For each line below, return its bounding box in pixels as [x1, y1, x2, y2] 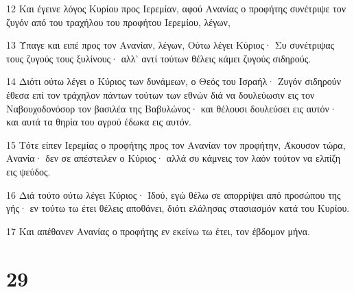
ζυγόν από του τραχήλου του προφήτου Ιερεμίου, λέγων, [6, 14, 231, 29]
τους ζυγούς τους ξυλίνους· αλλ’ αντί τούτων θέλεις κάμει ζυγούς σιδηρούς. [6, 51, 311, 65]
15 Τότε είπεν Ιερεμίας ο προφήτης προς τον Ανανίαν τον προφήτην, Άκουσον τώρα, [6, 137, 346, 151]
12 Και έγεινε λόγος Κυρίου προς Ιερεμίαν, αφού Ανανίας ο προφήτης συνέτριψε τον [6, 1, 346, 15]
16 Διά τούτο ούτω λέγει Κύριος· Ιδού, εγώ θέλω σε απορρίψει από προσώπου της [6, 187, 341, 202]
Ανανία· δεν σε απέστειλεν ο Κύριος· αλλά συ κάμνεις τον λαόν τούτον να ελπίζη [6, 151, 341, 165]
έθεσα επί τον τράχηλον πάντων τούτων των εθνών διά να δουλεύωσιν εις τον [6, 87, 315, 101]
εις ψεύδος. [6, 164, 51, 178]
